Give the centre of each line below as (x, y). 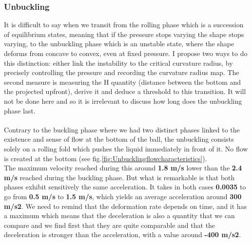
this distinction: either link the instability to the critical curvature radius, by (118, 63)
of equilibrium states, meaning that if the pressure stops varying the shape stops (124, 34)
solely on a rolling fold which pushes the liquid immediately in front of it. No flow (126, 148)
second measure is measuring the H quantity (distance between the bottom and (123, 82)
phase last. (20, 110)
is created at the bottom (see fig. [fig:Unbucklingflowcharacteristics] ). (106, 158)
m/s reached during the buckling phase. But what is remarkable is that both (119, 177)
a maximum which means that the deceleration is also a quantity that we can (119, 215)
